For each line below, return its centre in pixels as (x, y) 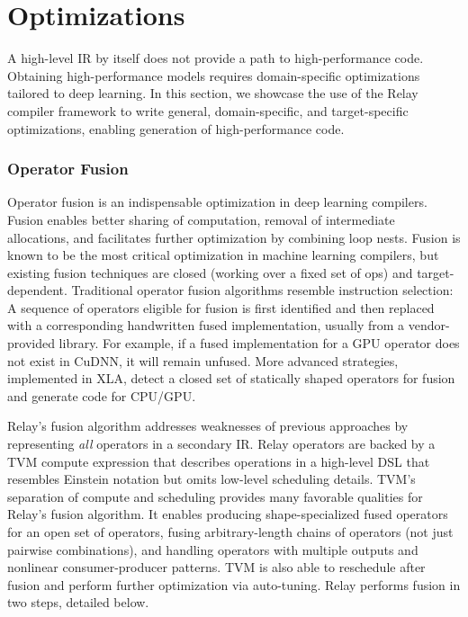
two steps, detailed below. (78, 602)
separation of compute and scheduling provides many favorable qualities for (215, 496)
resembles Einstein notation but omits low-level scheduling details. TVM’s (211, 479)
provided (31, 343)
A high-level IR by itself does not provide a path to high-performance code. (216, 58)
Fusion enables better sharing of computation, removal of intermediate (201, 219)
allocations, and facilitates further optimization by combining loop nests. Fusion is (234, 237)
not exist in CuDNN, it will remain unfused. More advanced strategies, (203, 360)
